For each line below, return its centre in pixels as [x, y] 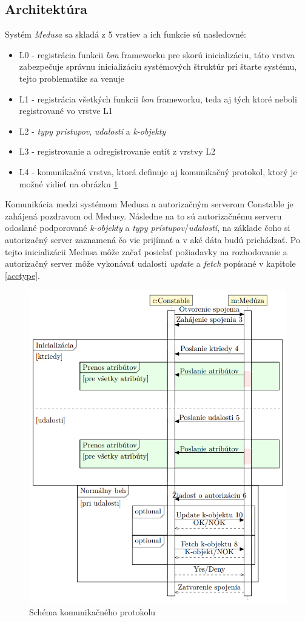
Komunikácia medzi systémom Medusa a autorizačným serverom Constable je [149, 204]
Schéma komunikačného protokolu [92, 611]
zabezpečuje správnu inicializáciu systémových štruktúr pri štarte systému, [158, 66]
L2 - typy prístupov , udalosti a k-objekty [92, 131]
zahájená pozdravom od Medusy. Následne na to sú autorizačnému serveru [143, 216]
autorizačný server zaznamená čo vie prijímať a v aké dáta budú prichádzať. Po [152, 239]
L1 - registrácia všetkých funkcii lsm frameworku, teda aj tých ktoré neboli [158, 99]
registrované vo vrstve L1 [66, 111]
